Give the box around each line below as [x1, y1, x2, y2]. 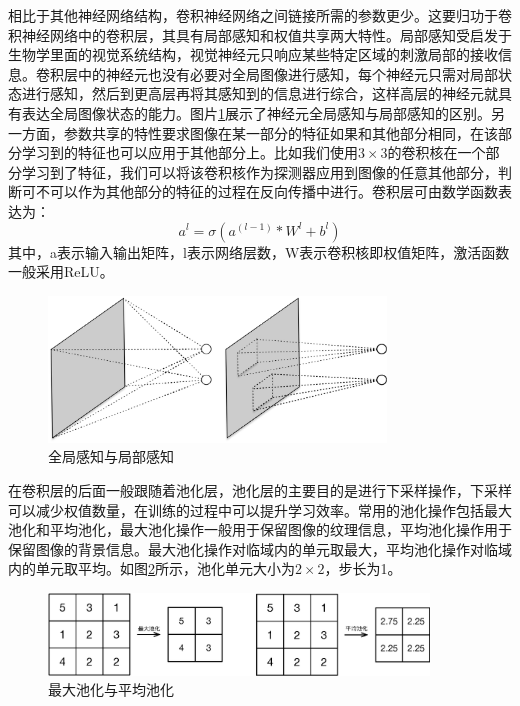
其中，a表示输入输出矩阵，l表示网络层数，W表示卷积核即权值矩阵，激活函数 [8, 241, 510, 262]
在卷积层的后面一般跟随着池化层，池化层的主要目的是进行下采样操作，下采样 [8, 479, 512, 500]
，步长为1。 [324, 558, 402, 579]
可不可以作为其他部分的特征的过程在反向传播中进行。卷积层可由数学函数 [21, 181, 498, 202]
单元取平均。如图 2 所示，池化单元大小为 [35, 558, 295, 579]
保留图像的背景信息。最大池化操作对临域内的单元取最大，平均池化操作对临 [8, 538, 498, 559]
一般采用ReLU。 [8, 261, 114, 282]
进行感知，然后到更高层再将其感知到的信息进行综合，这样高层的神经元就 [21, 83, 498, 104]
